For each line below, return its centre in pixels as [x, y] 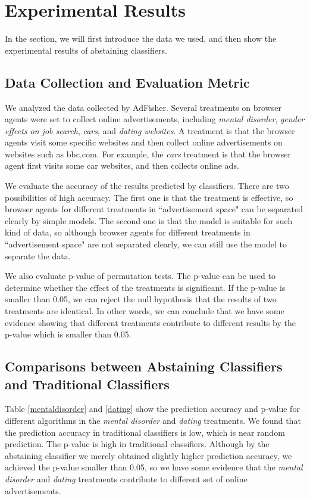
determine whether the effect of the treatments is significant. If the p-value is [145, 287]
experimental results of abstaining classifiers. [86, 50]
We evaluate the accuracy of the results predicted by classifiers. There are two [147, 186]
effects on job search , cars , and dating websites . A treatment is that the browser [150, 130]
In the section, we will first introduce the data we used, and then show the [141, 38]
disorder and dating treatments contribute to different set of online [126, 478]
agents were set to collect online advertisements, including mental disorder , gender [155, 119]
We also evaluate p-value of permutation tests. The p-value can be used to [140, 276]
